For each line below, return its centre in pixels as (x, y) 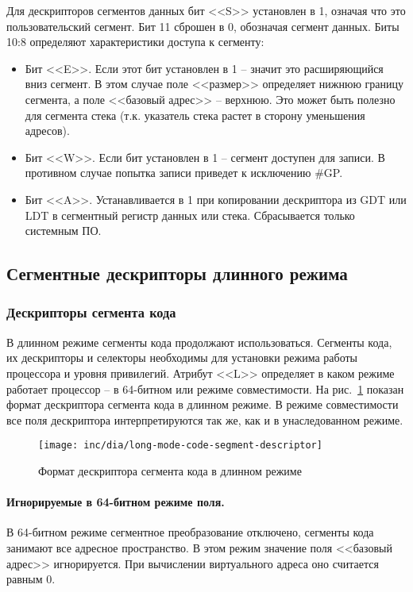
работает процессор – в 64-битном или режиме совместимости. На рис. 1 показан (205, 388)
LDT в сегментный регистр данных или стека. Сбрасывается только (190, 215)
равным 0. (31, 579)
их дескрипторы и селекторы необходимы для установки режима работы (182, 358)
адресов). (47, 131)
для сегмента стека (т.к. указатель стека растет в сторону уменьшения (195, 115)
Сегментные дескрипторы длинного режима (177, 273)
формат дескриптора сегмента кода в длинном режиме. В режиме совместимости (203, 404)
